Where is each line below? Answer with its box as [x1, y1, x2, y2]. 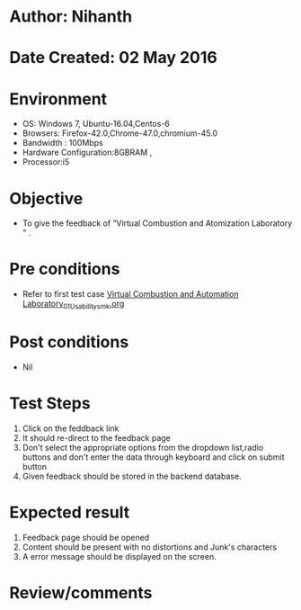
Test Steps [9, 393, 92, 414]
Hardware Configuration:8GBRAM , [22, 147, 153, 158]
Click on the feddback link [22, 423, 120, 434]
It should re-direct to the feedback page [22, 432, 171, 443]
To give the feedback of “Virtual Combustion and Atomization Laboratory [22, 218, 293, 229]
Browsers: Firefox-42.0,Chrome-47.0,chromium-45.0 [22, 128, 218, 139]
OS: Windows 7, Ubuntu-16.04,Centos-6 [22, 119, 171, 130]
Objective [9, 188, 84, 209]
